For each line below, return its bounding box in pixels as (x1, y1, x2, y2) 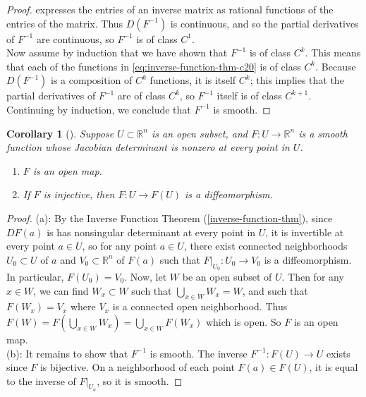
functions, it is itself (150, 73, 236, 87)
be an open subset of (182, 269, 272, 283)
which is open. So (205, 314, 281, 329)
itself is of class (216, 88, 282, 103)
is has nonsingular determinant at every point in (47, 224, 256, 239)
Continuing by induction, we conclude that (6, 102, 191, 116)
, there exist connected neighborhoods (183, 238, 348, 253)
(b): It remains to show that (6, 346, 128, 360)
